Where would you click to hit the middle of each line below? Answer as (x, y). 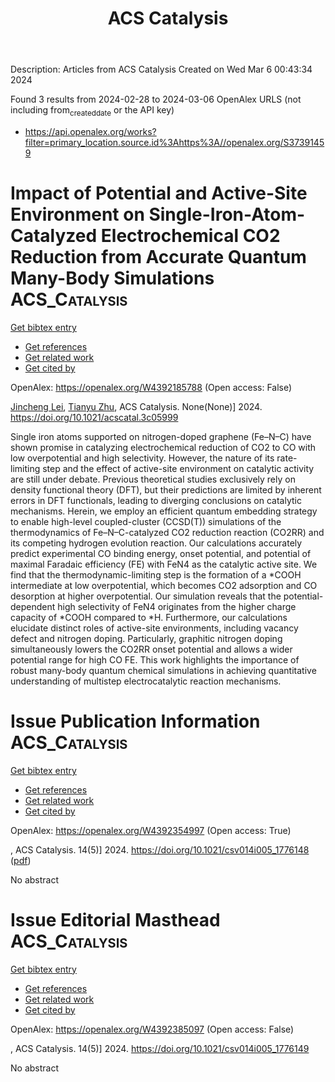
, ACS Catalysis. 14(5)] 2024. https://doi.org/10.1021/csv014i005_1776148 (160, 849)
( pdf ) (21, 860)
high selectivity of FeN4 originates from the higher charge (177, 606)
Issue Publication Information (135, 721)
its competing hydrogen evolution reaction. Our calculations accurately (156, 543)
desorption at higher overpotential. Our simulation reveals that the (146, 596)
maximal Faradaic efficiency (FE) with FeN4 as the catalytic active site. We (164, 564)
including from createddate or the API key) (92, 111)
